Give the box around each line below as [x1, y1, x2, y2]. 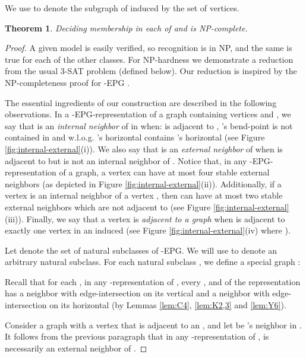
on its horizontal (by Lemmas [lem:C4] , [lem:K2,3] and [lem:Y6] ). [49, 299, 286, 311]
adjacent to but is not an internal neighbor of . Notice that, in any [5, 154, 247, 167]
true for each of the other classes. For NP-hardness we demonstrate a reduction [5, 53, 294, 65]
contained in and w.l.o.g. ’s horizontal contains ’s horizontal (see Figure [5, 131, 265, 143]
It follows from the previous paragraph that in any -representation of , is [5, 330, 269, 343]
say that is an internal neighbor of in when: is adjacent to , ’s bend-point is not [5, 119, 293, 132]
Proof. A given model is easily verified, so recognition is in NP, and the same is [5, 41, 292, 54]
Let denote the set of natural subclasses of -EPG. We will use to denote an [5, 244, 277, 256]
